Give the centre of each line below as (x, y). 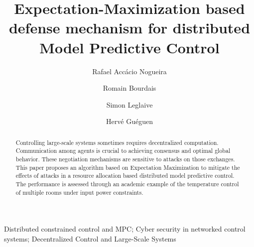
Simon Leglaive (129, 104)
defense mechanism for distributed (129, 28)
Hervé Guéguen (129, 121)
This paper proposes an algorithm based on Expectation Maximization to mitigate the (128, 167)
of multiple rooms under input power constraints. (79, 192)
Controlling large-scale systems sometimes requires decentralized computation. (117, 142)
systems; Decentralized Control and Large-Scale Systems (90, 238)
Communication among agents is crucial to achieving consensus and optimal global (123, 151)
